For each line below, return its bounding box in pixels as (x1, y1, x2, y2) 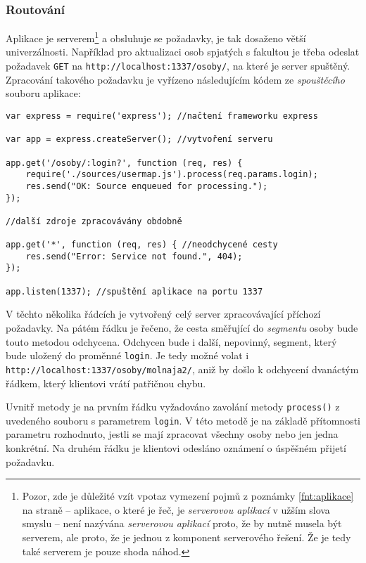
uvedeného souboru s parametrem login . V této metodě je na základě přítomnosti (6, 413, 361, 427)
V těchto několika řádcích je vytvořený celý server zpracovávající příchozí (6, 306, 321, 321)
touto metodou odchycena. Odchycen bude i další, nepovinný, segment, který (6, 334, 337, 349)
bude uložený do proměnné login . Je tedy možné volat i (6, 348, 249, 363)
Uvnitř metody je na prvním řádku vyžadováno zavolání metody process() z (6, 399, 340, 414)
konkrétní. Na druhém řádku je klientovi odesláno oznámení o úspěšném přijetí (6, 441, 346, 455)
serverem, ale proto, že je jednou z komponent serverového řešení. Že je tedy (22, 529, 351, 544)
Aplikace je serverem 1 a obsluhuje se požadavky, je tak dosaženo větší (6, 29, 306, 45)
